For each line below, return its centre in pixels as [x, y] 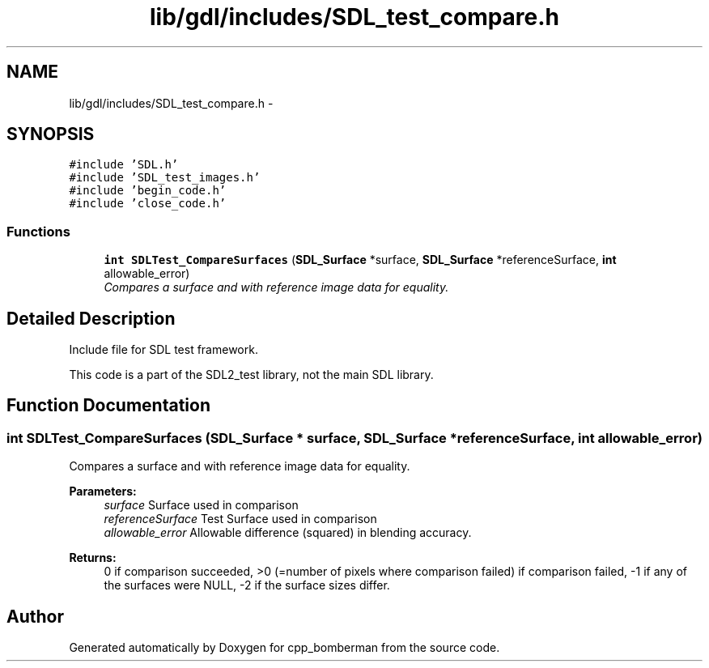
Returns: [93, 558]
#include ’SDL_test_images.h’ [165, 178]
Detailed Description [91, 318]
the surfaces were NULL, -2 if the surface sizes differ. [247, 585]
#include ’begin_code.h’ [148, 191]
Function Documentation [108, 406]
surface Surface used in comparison [201, 505]
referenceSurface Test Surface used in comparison [240, 519]
